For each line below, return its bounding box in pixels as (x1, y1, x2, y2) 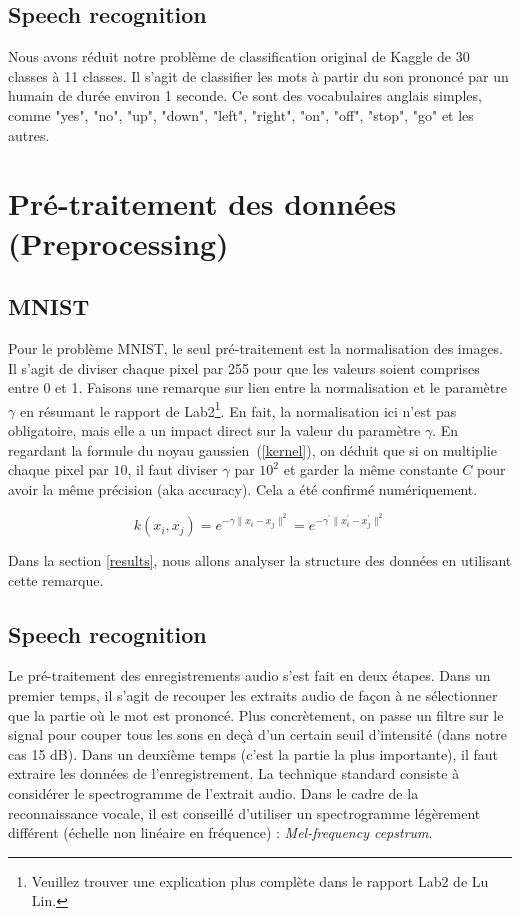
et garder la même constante (283, 459, 458, 480)
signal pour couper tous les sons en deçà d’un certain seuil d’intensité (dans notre (8, 724, 507, 745)
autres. (8, 124, 50, 145)
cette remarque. (8, 569, 104, 590)
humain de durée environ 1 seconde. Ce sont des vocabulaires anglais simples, (8, 85, 482, 106)
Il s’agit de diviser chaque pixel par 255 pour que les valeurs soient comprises (8, 357, 480, 378)
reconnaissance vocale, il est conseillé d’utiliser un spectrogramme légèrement (8, 802, 481, 823)
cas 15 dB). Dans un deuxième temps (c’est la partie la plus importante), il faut (8, 743, 499, 764)
